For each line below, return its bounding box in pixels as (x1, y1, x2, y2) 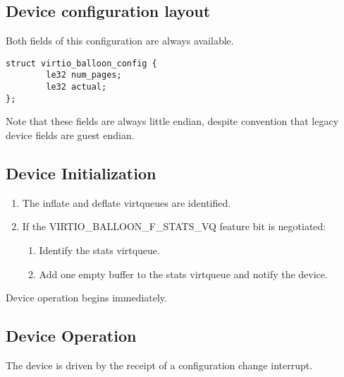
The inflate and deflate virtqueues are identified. (22, 195, 231, 210)
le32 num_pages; (46, 70, 122, 80)
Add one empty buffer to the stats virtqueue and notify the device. (39, 266, 328, 281)
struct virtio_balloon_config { (6, 58, 157, 68)
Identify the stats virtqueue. (39, 243, 160, 257)
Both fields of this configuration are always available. (6, 33, 234, 48)
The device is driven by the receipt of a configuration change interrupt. (6, 357, 313, 372)
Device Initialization (6, 162, 156, 184)
